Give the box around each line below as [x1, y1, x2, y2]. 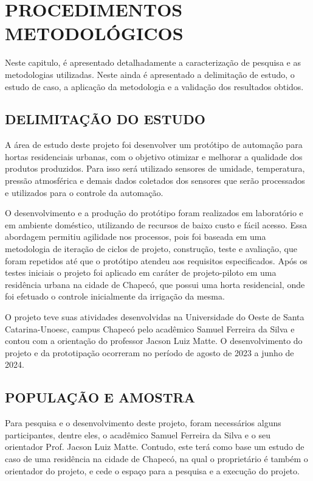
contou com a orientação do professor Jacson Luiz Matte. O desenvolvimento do [5, 334, 303, 347]
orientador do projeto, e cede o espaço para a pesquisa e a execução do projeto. [5, 464, 300, 477]
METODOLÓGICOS [5, 21, 184, 46]
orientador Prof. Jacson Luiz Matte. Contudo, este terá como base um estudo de [5, 440, 304, 453]
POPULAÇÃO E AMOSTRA [5, 388, 195, 407]
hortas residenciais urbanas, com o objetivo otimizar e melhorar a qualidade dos [5, 150, 303, 163]
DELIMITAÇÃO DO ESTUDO [5, 110, 205, 128]
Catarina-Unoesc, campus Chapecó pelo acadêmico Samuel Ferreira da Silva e [5, 322, 295, 335]
